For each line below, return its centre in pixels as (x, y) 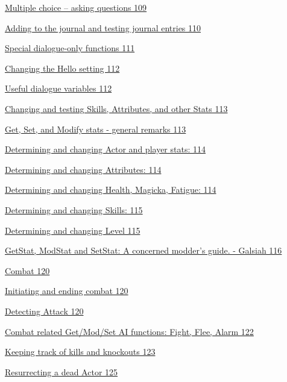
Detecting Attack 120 (44, 311)
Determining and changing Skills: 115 (74, 209)
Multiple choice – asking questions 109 (76, 7)
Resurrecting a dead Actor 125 (61, 371)
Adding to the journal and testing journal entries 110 (103, 27)
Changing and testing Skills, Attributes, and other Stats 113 (116, 108)
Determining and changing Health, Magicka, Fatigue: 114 (111, 189)
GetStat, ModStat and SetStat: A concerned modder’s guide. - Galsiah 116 (143, 250)
